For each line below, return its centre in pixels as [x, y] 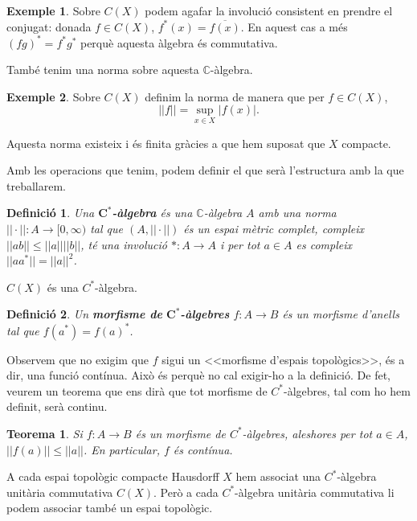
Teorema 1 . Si [45, 433]
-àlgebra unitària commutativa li [315, 492]
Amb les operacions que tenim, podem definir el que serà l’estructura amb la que [205, 170]
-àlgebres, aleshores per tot [307, 433]
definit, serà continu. [57, 406]
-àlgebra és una [152, 213]
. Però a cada [186, 492]
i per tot [240, 244]
